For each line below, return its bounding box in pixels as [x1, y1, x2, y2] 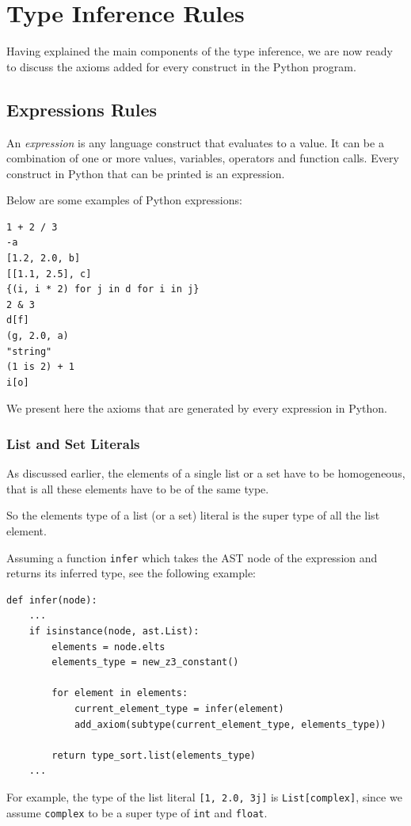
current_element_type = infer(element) [74, 703, 284, 715]
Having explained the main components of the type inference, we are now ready [6, 43, 393, 59]
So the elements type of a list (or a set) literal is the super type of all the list [6, 507, 380, 523]
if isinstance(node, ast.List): [29, 626, 200, 638]
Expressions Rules [6, 97, 158, 121]
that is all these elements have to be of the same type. [6, 480, 269, 497]
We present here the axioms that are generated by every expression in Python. [6, 400, 387, 417]
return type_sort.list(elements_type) [51, 749, 256, 761]
